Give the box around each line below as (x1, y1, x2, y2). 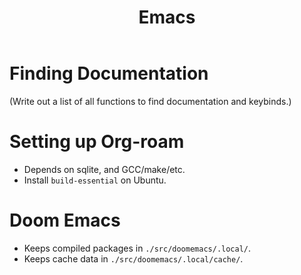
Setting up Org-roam (9, 131, 185, 153)
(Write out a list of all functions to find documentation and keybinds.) (9, 95, 292, 107)
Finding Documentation (9, 62, 209, 85)
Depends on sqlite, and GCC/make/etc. (23, 163, 186, 175)
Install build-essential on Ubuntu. (23, 174, 167, 186)
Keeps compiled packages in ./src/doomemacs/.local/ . (23, 242, 252, 254)
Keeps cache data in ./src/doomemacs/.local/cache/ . (23, 252, 244, 265)
